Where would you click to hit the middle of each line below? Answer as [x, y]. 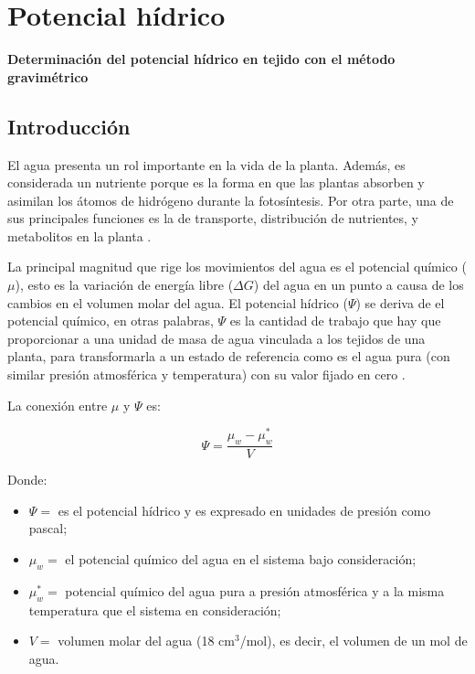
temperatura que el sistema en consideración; [155, 610]
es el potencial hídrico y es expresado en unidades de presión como [244, 510]
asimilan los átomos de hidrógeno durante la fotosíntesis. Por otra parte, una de [231, 200]
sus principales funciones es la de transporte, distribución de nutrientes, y [213, 218]
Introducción [69, 126]
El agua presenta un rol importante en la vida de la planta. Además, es [206, 164]
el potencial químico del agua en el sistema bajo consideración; [241, 558]
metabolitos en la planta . [79, 235]
